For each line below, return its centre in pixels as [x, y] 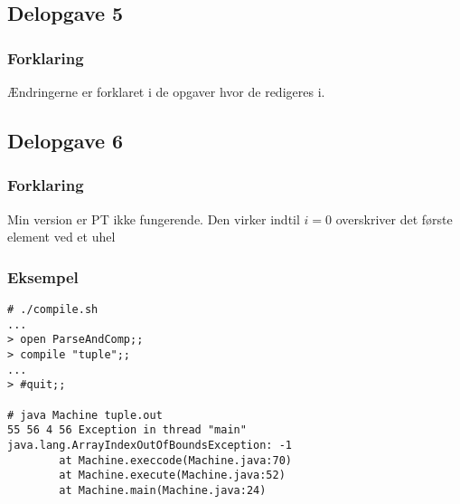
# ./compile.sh [53, 309]
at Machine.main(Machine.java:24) [163, 490]
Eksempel [43, 276]
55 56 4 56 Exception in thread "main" [127, 430]
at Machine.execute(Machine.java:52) [172, 475]
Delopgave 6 [66, 140]
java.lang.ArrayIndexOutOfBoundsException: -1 [150, 445]
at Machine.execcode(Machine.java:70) [175, 460]
